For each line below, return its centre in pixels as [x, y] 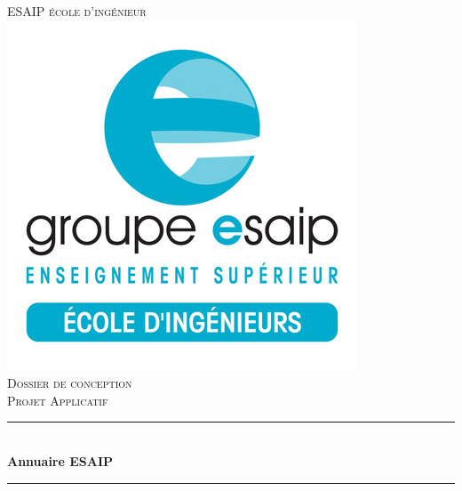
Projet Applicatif [58, 400]
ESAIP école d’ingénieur [77, 11]
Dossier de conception [70, 383]
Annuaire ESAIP [60, 460]
